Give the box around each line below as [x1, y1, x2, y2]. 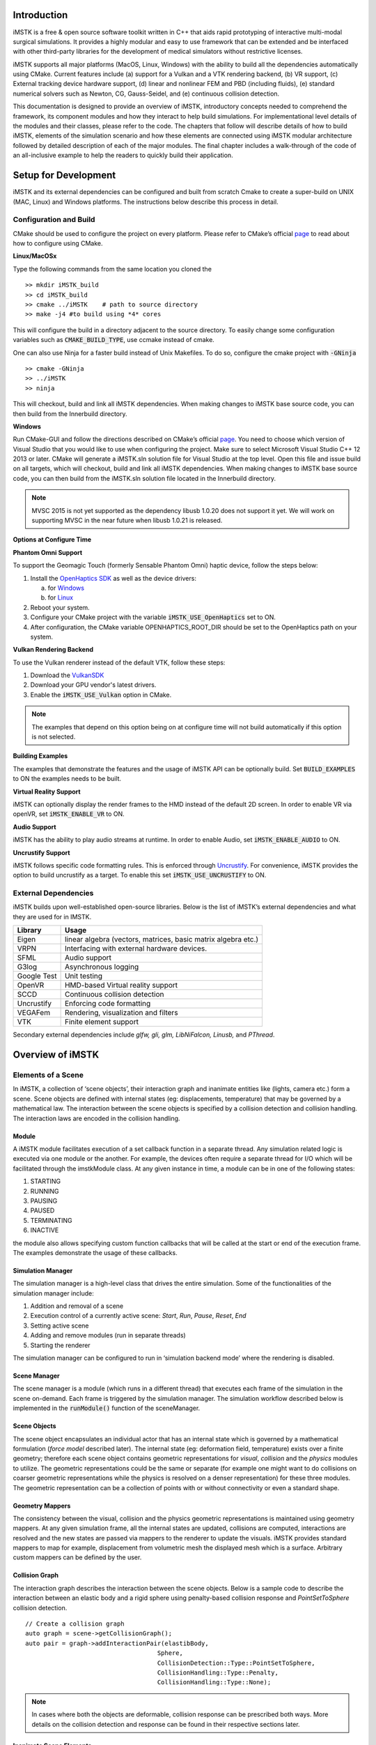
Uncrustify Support [13, 848, 70, 856]
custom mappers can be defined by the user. [13, 1553, 142, 1561]
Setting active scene [30, 1321, 89, 1330]
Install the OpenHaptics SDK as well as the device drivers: [30, 574, 196, 582]
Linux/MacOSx [13, 252, 57, 260]
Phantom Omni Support [13, 548, 83, 556]
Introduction [13, 9, 68, 21]
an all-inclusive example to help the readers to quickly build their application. [13, 151, 233, 160]
